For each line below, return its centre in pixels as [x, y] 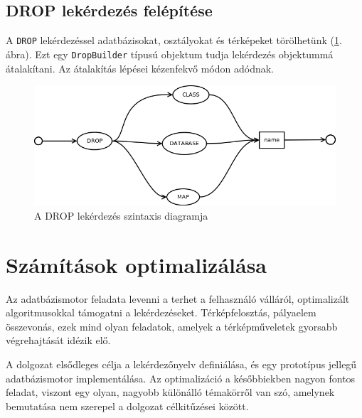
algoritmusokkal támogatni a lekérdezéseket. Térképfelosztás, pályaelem [161, 312]
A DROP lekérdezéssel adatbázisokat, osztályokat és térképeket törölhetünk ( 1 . [174, 40]
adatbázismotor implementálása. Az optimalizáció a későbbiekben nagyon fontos [181, 378]
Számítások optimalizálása [136, 264]
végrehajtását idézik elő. [58, 340]
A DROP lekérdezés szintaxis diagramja [121, 215]
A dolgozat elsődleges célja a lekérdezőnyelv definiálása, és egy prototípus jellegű [181, 364]
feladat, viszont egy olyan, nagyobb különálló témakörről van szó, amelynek [170, 392]
